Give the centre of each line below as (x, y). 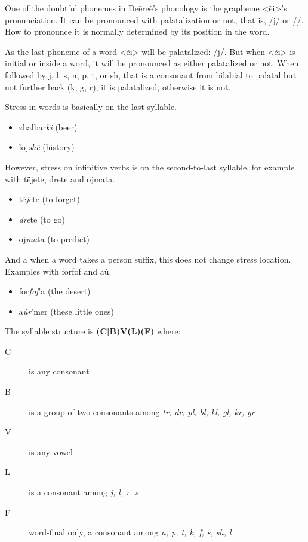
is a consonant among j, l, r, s (84, 492)
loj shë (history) (47, 147)
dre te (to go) (42, 219)
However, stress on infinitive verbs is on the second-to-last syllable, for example (150, 167)
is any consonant (59, 371)
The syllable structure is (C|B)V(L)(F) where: (93, 331)
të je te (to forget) (49, 199)
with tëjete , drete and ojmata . (60, 179)
